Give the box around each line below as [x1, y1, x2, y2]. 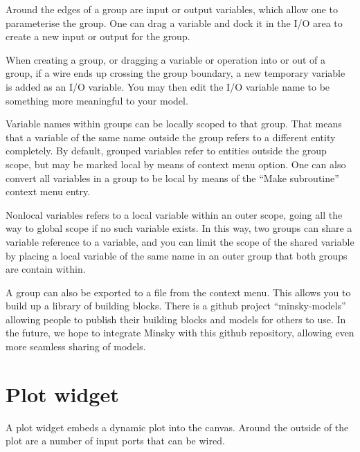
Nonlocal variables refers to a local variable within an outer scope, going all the [6, 207, 343, 222]
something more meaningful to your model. [6, 93, 188, 107]
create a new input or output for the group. [6, 29, 190, 44]
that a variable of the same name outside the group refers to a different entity [6, 129, 336, 144]
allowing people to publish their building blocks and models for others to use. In [6, 311, 346, 326]
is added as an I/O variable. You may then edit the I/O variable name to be [6, 79, 330, 93]
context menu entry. [6, 184, 91, 199]
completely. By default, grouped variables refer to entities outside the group [6, 143, 327, 158]
